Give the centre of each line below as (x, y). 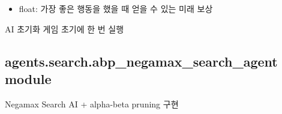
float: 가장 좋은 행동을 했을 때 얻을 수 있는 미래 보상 (116, 8)
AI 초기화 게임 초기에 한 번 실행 (64, 28)
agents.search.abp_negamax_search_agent (141, 61)
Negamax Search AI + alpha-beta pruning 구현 (92, 103)
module (28, 78)
